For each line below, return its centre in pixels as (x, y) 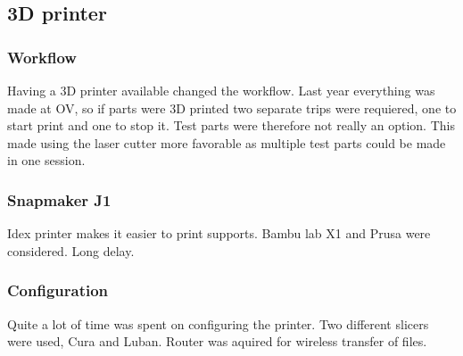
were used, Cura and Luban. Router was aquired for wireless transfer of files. (217, 341)
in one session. (46, 160)
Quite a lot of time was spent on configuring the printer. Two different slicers (218, 323)
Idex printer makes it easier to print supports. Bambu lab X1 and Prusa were (219, 233)
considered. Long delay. (71, 250)
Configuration (58, 290)
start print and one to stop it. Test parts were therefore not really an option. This (231, 125)
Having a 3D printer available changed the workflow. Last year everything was (221, 90)
